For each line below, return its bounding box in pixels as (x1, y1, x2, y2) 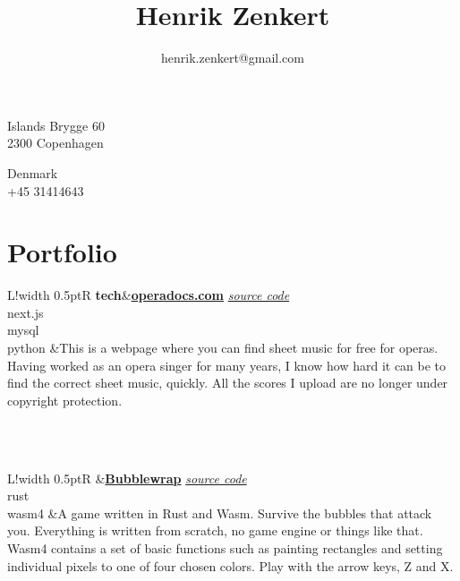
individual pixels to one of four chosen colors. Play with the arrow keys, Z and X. (7, 556, 454, 575)
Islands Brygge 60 (7, 115, 105, 134)
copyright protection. (7, 390, 123, 409)
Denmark (7, 163, 58, 182)
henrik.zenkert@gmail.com (161, 48, 304, 67)
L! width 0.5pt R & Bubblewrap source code (7, 468, 247, 487)
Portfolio (7, 234, 117, 270)
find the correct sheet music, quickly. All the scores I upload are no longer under (7, 373, 448, 392)
